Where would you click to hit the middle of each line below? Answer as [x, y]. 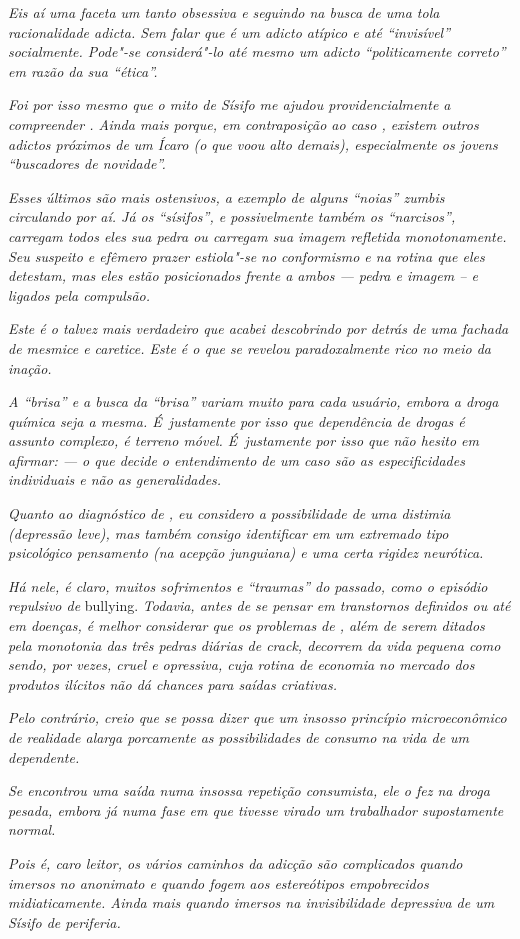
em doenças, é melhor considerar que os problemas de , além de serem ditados [246, 625]
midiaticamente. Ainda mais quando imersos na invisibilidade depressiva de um [251, 902]
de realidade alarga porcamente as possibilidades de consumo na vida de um [239, 737]
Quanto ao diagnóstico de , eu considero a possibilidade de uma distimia [229, 513]
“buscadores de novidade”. [87, 163]
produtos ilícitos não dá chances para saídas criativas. [173, 683]
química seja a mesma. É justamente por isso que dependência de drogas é [236, 420]
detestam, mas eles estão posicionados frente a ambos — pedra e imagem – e [243, 275]
